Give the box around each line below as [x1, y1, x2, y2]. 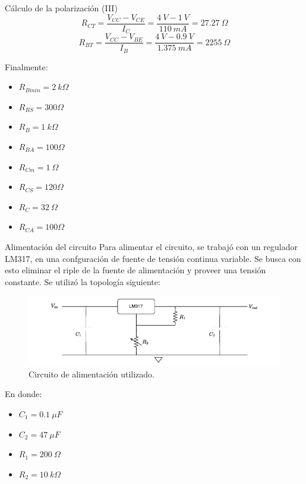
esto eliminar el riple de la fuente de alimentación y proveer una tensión [5, 264, 266, 276]
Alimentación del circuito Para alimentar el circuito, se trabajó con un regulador [5, 240, 298, 252]
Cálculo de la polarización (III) [5, 2, 118, 14]
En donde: [5, 388, 42, 400]
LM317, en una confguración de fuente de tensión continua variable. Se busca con [5, 252, 301, 264]
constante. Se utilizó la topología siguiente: [5, 275, 160, 288]
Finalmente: [5, 60, 48, 73]
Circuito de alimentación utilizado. [29, 367, 155, 380]
